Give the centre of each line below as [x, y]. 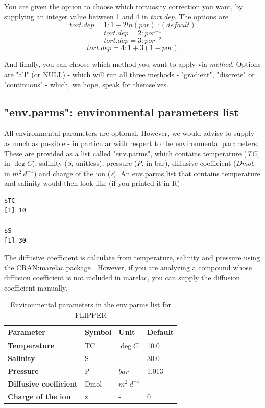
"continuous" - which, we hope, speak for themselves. [86, 84]
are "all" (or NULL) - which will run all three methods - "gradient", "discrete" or [129, 74]
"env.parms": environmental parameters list [122, 112]
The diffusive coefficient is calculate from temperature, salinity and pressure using [132, 257]
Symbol [98, 332]
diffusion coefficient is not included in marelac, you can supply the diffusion [122, 278]
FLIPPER [91, 314]
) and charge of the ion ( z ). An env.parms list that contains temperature [147, 173]
